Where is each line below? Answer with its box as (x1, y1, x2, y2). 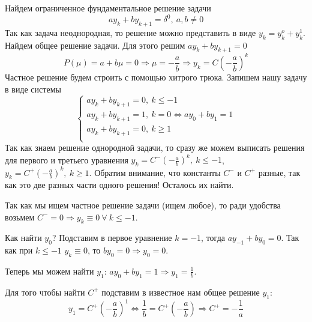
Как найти (5, 231, 42, 244)
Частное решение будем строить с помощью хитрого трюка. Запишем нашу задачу (5, 70, 307, 83)
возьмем (5, 210, 35, 223)
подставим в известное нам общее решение (101, 285, 260, 298)
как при (5, 244, 33, 257)
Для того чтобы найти (5, 285, 85, 298)
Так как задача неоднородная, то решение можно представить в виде (5, 26, 256, 38)
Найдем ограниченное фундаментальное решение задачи (5, 2, 211, 14)
